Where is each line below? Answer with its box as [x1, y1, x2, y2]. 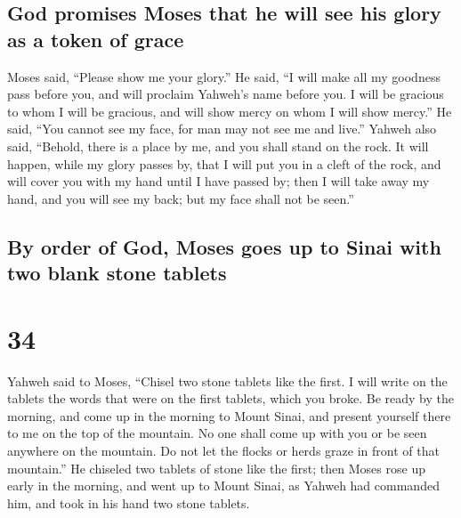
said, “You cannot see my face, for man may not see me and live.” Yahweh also [7, 119, 437, 138]
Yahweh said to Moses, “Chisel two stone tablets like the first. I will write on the [7, 371, 448, 390]
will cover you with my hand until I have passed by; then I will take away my [7, 172, 430, 190]
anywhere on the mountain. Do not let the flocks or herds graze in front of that [7, 441, 440, 460]
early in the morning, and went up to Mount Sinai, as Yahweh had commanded [7, 476, 440, 495]
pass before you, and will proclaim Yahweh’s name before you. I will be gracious [7, 85, 444, 103]
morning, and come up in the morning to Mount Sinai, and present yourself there [7, 406, 451, 425]
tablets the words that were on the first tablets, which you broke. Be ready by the [7, 389, 454, 408]
